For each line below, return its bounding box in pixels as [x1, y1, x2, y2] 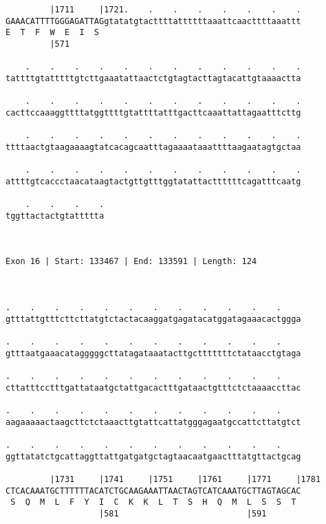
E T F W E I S [6, 28, 100, 38]
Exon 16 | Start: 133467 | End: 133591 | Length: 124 [6, 256, 257, 267]
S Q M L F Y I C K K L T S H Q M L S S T [10, 497, 296, 507]
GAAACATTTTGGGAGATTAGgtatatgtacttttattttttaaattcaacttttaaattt [6, 16, 301, 26]
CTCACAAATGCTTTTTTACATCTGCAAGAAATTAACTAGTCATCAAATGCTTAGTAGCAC [6, 485, 301, 496]
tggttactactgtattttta [6, 210, 105, 221]
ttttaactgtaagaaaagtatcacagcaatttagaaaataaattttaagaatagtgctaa [6, 142, 301, 152]
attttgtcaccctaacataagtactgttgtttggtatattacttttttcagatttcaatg [6, 176, 301, 186]
